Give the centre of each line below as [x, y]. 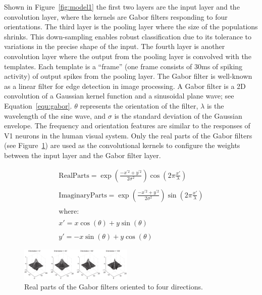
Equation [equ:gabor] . [38, 105]
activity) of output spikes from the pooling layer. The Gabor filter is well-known [128, 76]
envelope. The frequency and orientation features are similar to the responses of [127, 126]
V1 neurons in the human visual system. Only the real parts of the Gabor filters [128, 135]
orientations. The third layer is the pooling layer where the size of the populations [131, 27]
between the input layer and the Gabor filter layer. [83, 155]
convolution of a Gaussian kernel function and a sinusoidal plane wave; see [119, 96]
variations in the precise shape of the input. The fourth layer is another [115, 46]
